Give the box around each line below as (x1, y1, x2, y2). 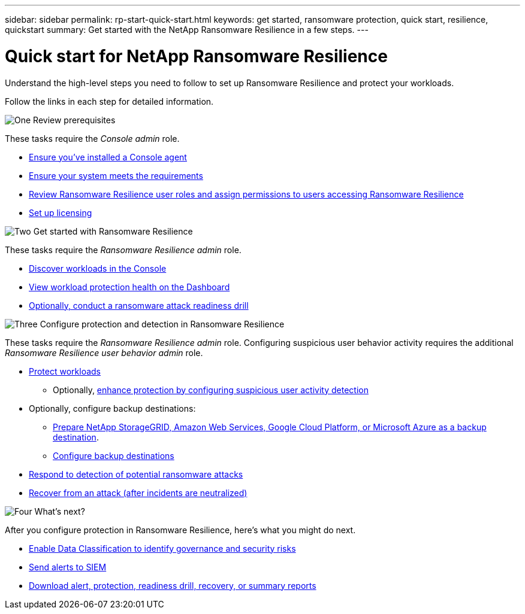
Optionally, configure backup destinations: (29, 403, 196, 414)
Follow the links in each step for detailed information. (5, 96, 214, 107)
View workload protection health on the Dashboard (29, 281, 230, 292)
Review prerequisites (33, 114, 116, 125)
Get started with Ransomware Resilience (33, 226, 193, 236)
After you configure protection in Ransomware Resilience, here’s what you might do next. (5, 524, 356, 535)
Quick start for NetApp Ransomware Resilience (5, 45, 388, 66)
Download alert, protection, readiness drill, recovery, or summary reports (29, 580, 316, 591)
